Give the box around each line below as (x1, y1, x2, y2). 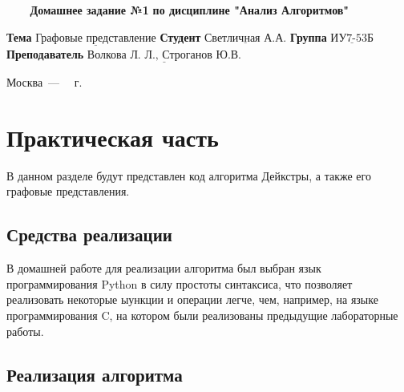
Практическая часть (6, 120, 219, 153)
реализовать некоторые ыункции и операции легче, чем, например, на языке (6, 291, 378, 308)
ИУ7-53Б (330, 32, 374, 44)
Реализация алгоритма (6, 362, 183, 386)
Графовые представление (35, 32, 156, 44)
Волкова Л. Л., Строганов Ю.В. (87, 49, 242, 61)
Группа (289, 28, 327, 45)
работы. (6, 322, 44, 339)
